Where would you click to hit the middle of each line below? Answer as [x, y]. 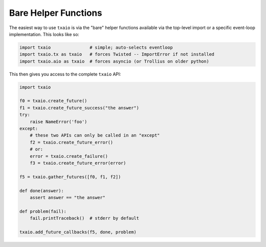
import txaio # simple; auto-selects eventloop [96, 47]
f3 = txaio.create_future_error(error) [78, 163]
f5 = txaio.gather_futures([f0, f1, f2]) [70, 177]
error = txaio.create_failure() [69, 156]
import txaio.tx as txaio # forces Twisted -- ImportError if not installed [117, 54]
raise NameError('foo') [58, 122]
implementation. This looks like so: [44, 34]
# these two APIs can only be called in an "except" [95, 135]
